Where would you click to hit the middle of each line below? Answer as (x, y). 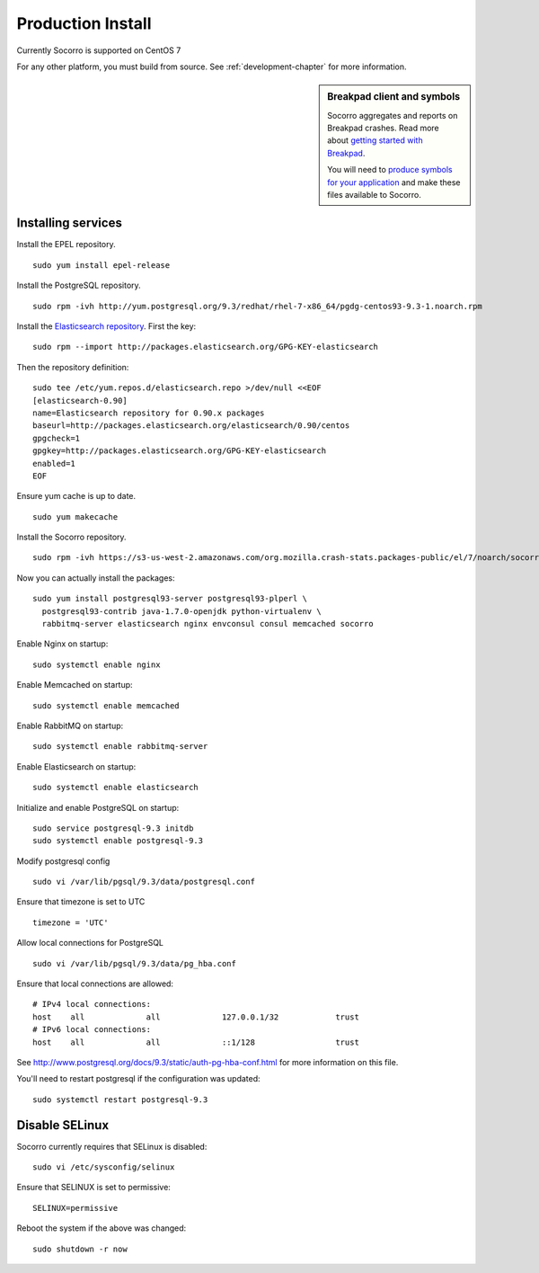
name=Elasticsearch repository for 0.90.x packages (149, 413)
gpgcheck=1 (57, 438)
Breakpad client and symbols (394, 97)
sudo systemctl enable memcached (106, 705)
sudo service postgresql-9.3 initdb (113, 828)
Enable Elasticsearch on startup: (76, 766)
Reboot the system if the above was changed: (102, 1228)
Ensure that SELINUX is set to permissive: (93, 1188)
